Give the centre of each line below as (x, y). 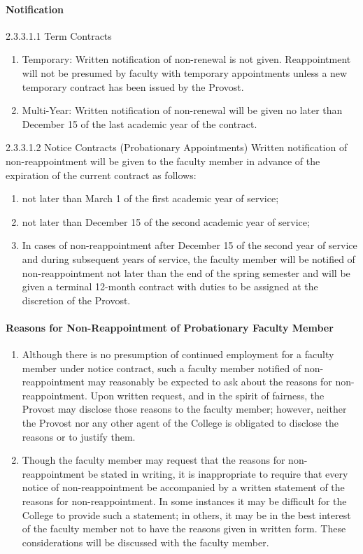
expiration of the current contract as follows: (101, 175)
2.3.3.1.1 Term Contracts (59, 35)
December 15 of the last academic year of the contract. (140, 123)
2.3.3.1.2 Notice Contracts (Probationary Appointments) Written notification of (177, 147)
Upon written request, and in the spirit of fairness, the (207, 395)
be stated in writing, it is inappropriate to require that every (218, 473)
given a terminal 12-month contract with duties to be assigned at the (170, 286)
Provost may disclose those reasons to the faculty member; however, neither (184, 409)
